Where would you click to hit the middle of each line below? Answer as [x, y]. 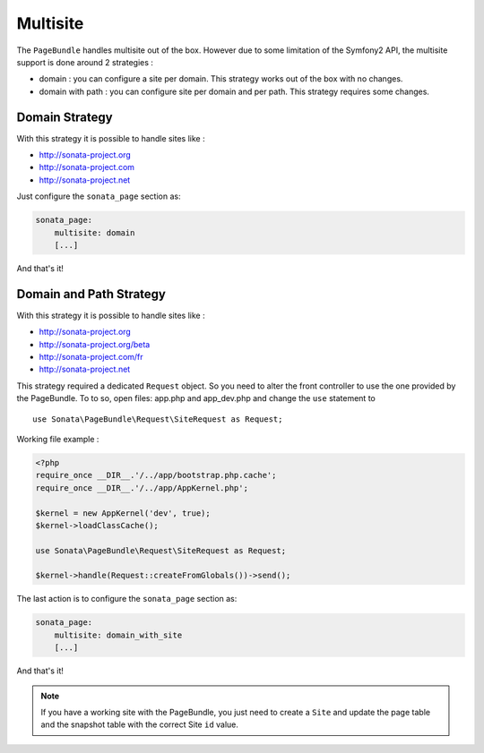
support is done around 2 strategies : [85, 62]
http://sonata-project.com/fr [91, 357]
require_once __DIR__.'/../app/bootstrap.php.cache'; [156, 475]
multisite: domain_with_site [118, 635]
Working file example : [58, 439]
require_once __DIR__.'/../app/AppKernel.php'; [142, 488]
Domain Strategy [65, 117]
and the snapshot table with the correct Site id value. [140, 724]
